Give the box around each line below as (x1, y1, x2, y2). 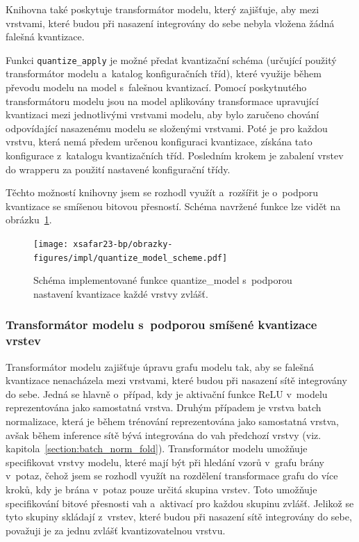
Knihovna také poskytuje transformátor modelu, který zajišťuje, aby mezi (6, 2, 319, 16)
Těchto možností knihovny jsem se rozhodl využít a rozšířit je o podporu (6, 185, 319, 200)
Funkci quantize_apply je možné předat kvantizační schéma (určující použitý (6, 52, 337, 67)
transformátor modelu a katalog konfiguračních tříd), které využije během (6, 66, 322, 81)
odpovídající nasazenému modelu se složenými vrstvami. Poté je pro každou (6, 120, 328, 135)
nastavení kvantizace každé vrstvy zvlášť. (33, 286, 208, 301)
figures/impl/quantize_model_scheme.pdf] (33, 253, 228, 263)
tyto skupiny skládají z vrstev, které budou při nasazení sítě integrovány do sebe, (6, 509, 352, 524)
